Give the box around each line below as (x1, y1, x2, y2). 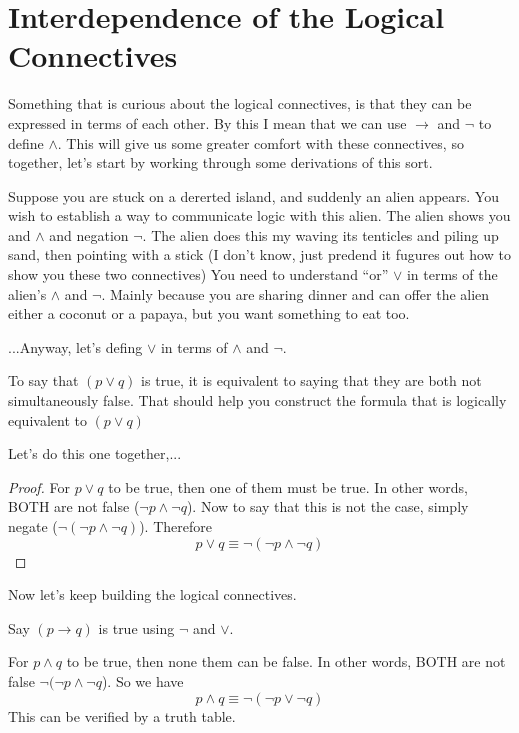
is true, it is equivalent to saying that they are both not (141, 370, 482, 391)
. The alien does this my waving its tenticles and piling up (142, 224, 499, 245)
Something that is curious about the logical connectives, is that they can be (8, 93, 472, 114)
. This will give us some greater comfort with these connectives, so (57, 132, 464, 153)
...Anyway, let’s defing (8, 336, 143, 357)
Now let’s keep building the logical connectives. (8, 584, 297, 605)
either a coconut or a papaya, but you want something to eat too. (8, 303, 410, 324)
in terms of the (406, 264, 498, 285)
